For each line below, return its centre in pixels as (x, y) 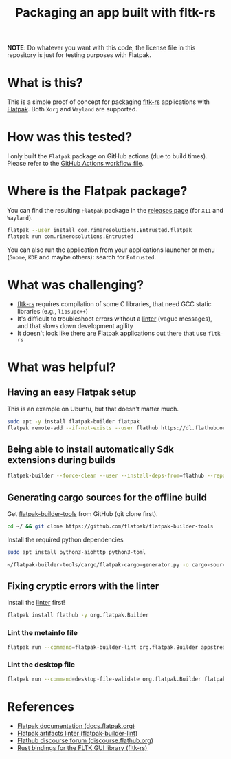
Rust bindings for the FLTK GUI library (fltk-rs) (82, 747)
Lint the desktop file (41, 665)
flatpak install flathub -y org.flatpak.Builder (78, 615)
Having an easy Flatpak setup (72, 393)
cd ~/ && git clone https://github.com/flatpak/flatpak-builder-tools (110, 526)
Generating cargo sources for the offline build (107, 497)
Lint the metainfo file (42, 633)
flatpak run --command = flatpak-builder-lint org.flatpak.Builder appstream (118, 647)
